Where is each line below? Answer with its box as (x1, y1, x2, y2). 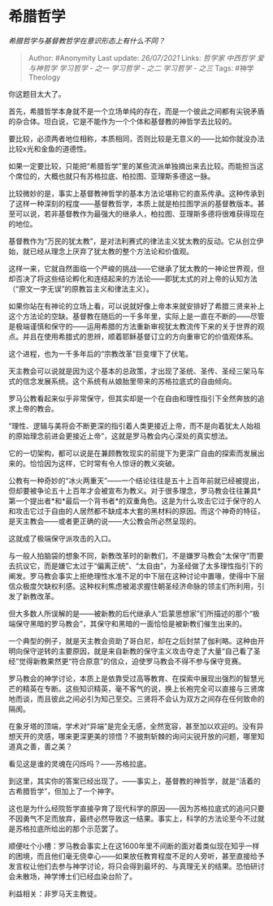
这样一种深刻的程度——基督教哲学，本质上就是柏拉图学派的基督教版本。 (15, 198, 258, 208)
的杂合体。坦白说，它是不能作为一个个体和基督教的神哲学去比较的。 (8, 116, 236, 126)
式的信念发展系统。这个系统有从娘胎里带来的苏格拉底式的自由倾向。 (8, 376, 236, 386)
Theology (28, 72, 61, 82)
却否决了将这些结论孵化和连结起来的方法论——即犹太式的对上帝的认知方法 (8, 274, 258, 283)
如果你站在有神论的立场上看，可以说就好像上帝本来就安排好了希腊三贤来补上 (8, 301, 265, 311)
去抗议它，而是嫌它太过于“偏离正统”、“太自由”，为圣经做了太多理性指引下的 (8, 561, 263, 571)
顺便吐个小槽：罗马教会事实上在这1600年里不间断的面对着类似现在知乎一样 (8, 841, 260, 851)
